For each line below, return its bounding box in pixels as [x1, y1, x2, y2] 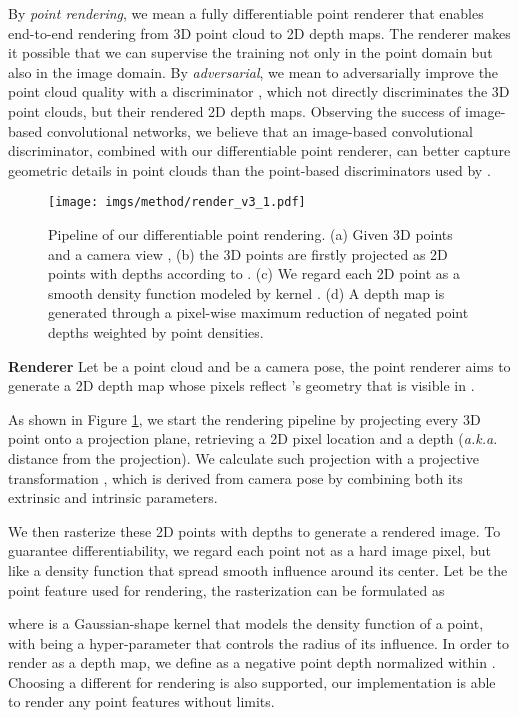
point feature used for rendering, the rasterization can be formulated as [8, 579, 445, 600]
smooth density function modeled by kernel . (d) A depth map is [48, 282, 445, 303]
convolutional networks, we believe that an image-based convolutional [46, 120, 473, 141]
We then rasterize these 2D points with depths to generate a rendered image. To [8, 520, 501, 541]
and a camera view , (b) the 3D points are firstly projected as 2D [48, 243, 448, 264]
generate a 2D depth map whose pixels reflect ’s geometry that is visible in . [8, 375, 475, 396]
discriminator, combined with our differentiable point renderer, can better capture [8, 140, 511, 161]
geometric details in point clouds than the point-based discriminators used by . [8, 159, 491, 180]
